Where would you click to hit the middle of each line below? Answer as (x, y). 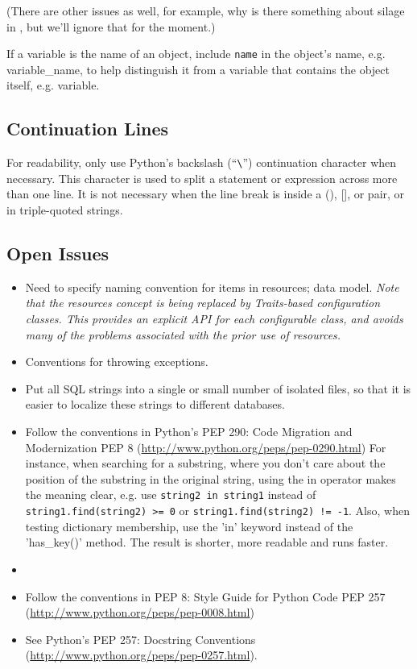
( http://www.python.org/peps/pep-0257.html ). (141, 655)
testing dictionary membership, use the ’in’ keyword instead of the (189, 526)
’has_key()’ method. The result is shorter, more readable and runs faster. (207, 542)
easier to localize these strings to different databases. (155, 404)
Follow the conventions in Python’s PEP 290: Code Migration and (189, 432)
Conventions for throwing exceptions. (117, 362)
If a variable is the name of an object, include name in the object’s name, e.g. (196, 54)
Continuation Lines (88, 129)
